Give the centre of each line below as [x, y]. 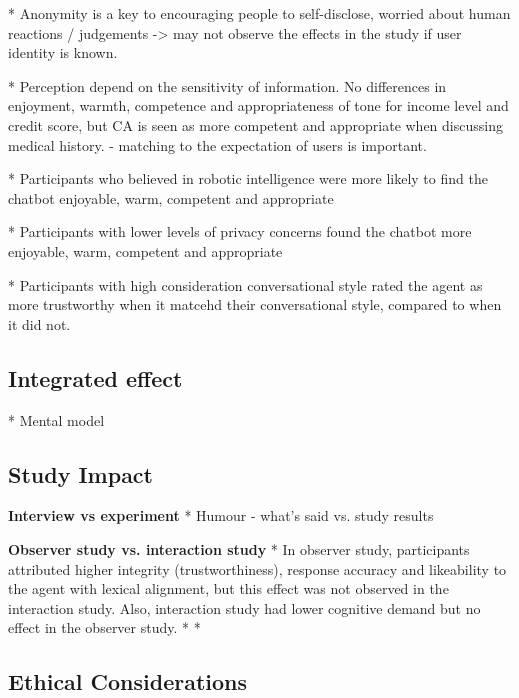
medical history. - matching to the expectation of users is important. [217, 144]
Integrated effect [95, 377]
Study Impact [80, 473]
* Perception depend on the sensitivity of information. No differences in [227, 85]
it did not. [39, 323]
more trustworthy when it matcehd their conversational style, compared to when [255, 304]
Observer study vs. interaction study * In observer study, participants [239, 548]
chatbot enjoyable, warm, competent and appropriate [171, 197]
